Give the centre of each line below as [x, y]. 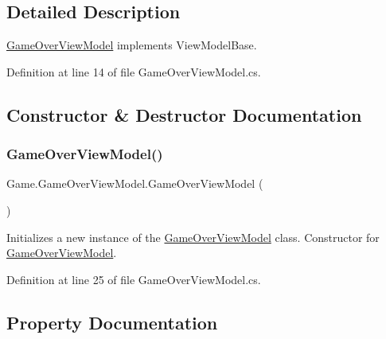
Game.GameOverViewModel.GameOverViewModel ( [135, 183]
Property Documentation [112, 322]
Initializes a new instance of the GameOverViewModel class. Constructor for [193, 237]
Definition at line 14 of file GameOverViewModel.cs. [134, 71]
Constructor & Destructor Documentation [184, 114]
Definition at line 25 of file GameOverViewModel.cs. [134, 279]
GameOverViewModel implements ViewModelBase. [132, 45]
